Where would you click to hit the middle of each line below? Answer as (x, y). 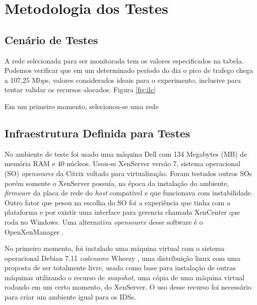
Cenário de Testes (51, 39)
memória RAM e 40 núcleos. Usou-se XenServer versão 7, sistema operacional (123, 163)
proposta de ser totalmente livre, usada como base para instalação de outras (120, 268)
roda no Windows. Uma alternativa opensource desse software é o (104, 221)
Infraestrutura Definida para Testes (97, 133)
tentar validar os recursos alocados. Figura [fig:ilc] (80, 90)
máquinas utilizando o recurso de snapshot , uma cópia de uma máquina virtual (125, 277)
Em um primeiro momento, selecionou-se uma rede (82, 106)
